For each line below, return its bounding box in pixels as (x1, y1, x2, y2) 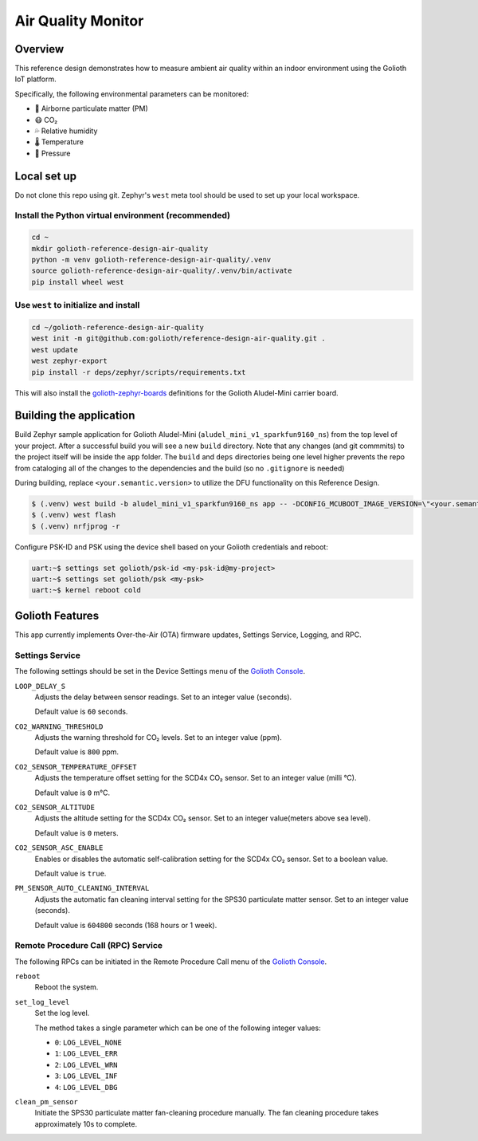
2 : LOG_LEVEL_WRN (54, 1060, 118, 1069)
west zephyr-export (31, 356, 108, 366)
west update (31, 345, 79, 354)
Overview (14, 42, 65, 56)
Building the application (14, 409, 135, 423)
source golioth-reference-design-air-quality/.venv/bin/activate (31, 266, 292, 275)
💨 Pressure (34, 148, 71, 158)
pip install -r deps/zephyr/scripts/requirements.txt (31, 368, 246, 376)
